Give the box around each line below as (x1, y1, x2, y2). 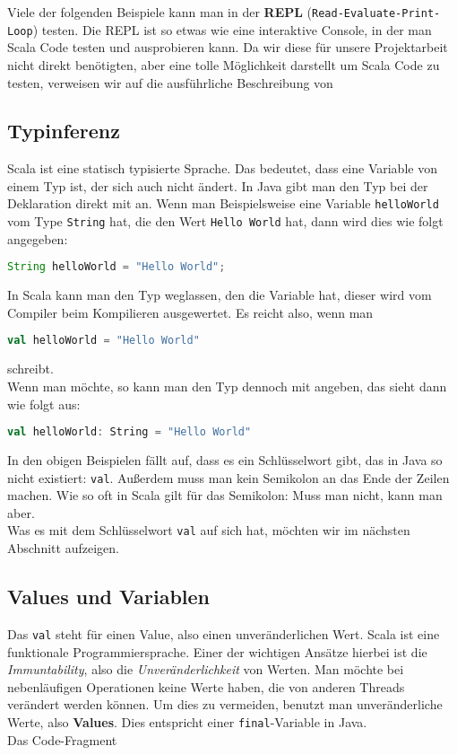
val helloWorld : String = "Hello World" (7, 426, 252, 439)
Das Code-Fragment (7, 730, 117, 749)
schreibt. (7, 359, 54, 378)
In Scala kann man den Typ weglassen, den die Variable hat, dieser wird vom (7, 285, 432, 304)
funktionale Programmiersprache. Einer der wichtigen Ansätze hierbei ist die (7, 642, 427, 661)
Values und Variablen (7, 583, 211, 610)
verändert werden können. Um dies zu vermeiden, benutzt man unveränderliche (7, 695, 443, 714)
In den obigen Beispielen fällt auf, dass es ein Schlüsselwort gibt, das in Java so (7, 450, 443, 469)
